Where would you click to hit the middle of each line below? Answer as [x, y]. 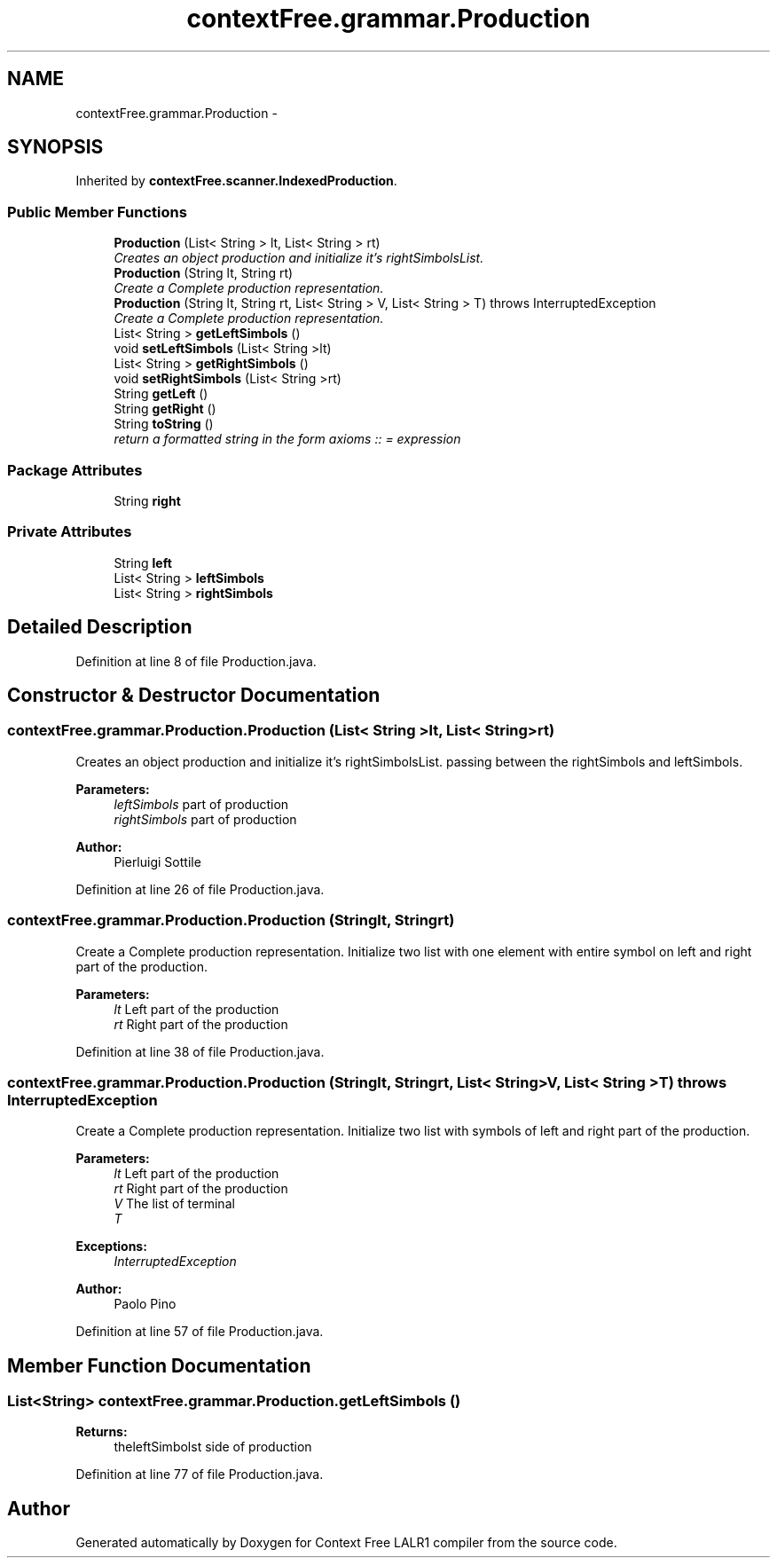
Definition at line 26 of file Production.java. [200, 889]
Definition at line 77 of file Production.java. [200, 1475]
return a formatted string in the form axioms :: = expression [287, 439]
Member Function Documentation [159, 1365]
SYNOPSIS [55, 147]
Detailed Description [100, 627]
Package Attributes [75, 470]
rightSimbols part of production [205, 819]
